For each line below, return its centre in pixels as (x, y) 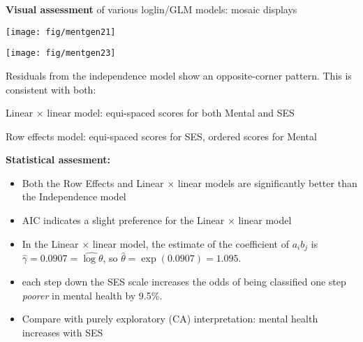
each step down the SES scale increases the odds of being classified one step (184, 281)
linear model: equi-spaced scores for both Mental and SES (171, 113)
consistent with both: (51, 89)
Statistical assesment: (58, 159)
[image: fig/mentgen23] (61, 53)
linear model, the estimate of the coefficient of (191, 243)
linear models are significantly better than (267, 183)
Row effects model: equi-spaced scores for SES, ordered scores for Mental (161, 136)
